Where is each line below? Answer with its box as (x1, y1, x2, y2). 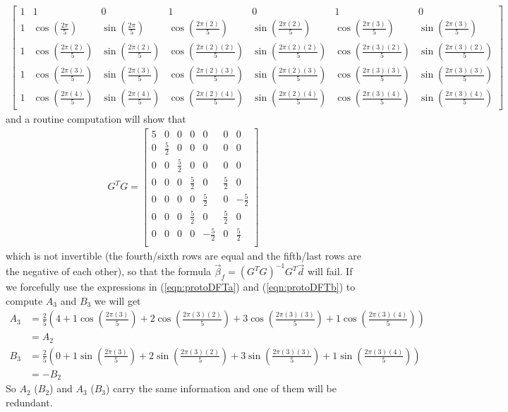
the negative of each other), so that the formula (6, 264, 212, 279)
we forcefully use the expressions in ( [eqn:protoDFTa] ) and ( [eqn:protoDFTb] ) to (6, 279, 356, 294)
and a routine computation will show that (6, 111, 186, 126)
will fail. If (308, 264, 353, 279)
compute (6, 293, 43, 308)
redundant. (6, 395, 53, 410)
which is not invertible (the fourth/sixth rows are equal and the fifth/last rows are (6, 248, 361, 263)
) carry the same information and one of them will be (106, 381, 337, 396)
